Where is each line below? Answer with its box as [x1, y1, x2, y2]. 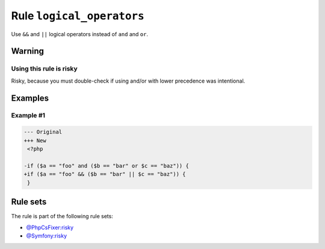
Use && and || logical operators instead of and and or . [11, 30, 149, 37]
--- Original [23, 128, 63, 136]
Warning [11, 46, 45, 57]
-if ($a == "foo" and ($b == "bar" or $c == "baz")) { [23, 162, 189, 169]
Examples [11, 93, 49, 103]
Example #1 [11, 112, 45, 120]
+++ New [23, 137, 46, 144]
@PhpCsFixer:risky [26, 224, 74, 231]
